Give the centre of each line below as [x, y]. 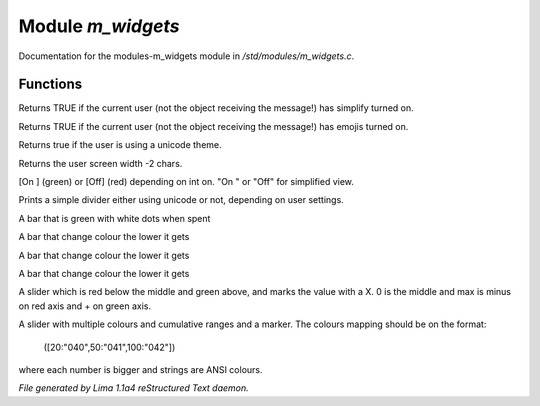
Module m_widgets [99, 26]
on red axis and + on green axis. [85, 306]
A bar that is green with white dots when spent [114, 218]
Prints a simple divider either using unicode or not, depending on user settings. [181, 200]
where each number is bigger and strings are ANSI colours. [141, 369]
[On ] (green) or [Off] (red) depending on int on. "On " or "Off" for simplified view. [186, 182]
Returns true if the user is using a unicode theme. [120, 145]
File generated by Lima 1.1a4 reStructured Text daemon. [133, 388]
